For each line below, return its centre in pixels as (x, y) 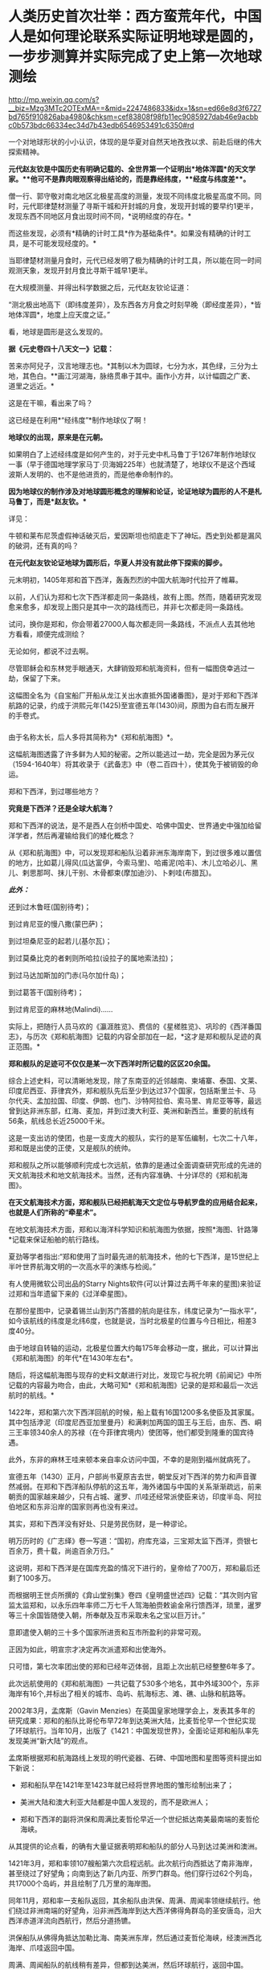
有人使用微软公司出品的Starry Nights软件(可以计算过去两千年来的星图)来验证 (135, 1284)
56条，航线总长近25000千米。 (59, 1120)
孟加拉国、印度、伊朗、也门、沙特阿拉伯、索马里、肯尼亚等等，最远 (149, 1100)
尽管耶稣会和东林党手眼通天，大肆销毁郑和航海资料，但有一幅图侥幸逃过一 (131, 668)
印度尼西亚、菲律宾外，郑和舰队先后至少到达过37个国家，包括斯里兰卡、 (129, 1091)
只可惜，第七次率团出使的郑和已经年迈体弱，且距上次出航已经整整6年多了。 (134, 1666)
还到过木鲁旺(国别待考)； (50, 907)
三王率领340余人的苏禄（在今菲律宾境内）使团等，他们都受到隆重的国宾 (128, 1432)
